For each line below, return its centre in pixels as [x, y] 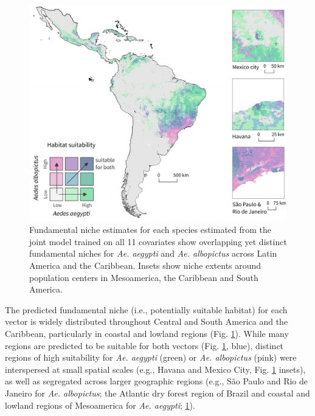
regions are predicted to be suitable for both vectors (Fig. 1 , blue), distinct [144, 345]
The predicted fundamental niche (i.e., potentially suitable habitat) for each [146, 309]
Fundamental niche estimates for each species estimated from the [151, 230]
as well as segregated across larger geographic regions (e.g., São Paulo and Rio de [157, 381]
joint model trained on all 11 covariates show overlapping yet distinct [158, 241]
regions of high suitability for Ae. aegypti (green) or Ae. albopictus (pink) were [151, 357]
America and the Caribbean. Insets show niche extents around [145, 265]
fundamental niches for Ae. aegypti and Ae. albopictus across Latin [153, 253]
